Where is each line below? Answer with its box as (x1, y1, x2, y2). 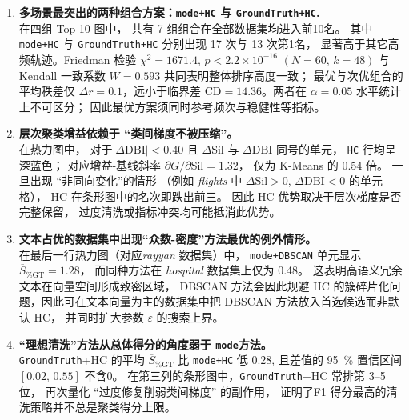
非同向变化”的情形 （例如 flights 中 (62, 172, 243, 189)
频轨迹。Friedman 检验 (18, 50, 137, 67)
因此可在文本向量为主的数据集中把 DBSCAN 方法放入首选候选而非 (41, 293, 388, 310)
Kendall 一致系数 (18, 66, 106, 83)
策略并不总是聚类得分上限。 (30, 398, 176, 415)
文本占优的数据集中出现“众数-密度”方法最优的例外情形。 (18, 230, 317, 246)
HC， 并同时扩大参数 (34, 308, 144, 325)
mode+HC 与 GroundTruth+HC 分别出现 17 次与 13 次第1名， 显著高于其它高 (18, 35, 399, 52)
